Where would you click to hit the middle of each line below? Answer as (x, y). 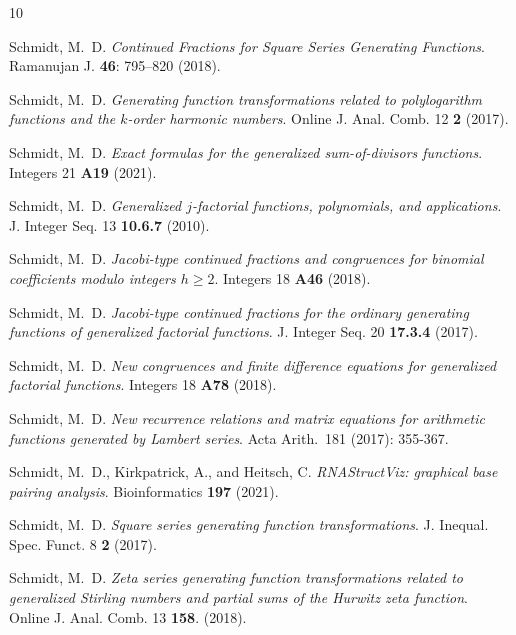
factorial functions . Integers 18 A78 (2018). (143, 384)
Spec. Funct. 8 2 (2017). (83, 543)
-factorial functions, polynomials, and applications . (346, 205)
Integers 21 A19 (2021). (83, 171)
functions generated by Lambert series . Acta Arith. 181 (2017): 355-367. (229, 437)
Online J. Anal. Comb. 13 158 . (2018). (128, 616)
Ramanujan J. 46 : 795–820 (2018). (115, 65)
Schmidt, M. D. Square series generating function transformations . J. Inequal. (249, 524)
